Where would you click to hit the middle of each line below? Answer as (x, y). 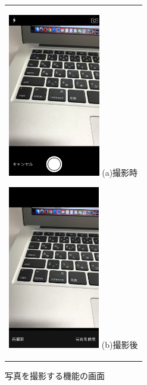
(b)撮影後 (120, 344)
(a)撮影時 (120, 172)
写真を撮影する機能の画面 (55, 375)
